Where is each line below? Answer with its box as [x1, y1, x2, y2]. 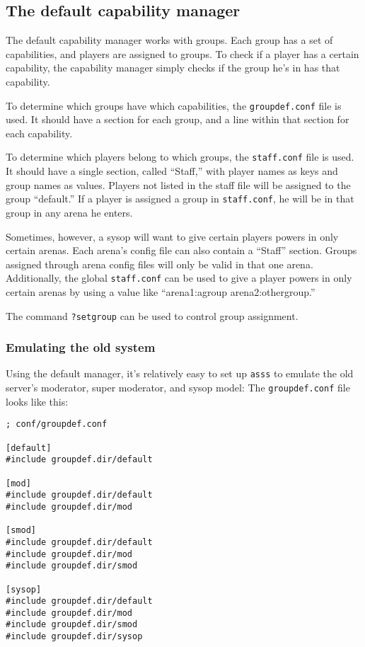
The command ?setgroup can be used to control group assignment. [6, 308, 299, 323]
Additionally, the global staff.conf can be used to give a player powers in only [6, 270, 352, 285]
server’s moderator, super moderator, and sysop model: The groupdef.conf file [6, 380, 350, 395]
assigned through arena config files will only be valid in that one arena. [6, 256, 313, 271]
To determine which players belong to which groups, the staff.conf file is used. [6, 149, 354, 164]
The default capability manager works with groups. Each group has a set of [6, 33, 333, 47]
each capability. [6, 125, 73, 140]
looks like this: [6, 394, 69, 408]
